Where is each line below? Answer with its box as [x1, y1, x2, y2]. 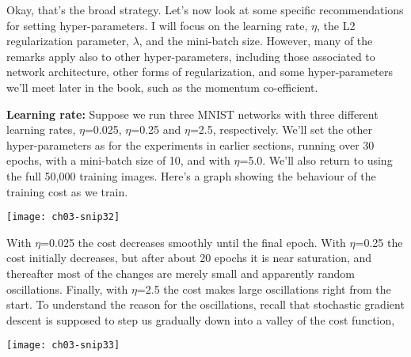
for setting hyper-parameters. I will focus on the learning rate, [6, 17, 308, 33]
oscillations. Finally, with [6, 280, 128, 297]
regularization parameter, [6, 32, 129, 49]
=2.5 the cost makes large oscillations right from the [136, 280, 391, 297]
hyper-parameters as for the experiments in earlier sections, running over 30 [6, 136, 375, 153]
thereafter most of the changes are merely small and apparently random [6, 264, 355, 281]
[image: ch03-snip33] [6, 340, 120, 351]
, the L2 [317, 17, 356, 33]
